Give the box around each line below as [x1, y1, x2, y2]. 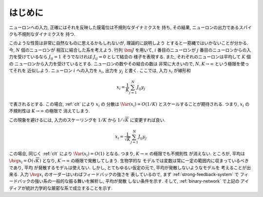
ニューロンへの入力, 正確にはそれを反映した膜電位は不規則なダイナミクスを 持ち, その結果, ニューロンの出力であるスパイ [9, 24, 252, 30]
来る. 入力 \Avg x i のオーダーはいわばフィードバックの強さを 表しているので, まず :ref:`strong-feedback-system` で [9, 172, 239, 178]
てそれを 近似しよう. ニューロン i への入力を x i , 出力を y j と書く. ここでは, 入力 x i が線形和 [9, 67, 191, 74]
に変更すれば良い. [130, 117, 166, 123]
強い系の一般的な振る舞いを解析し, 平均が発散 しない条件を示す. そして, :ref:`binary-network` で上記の [34, 178, 240, 184]
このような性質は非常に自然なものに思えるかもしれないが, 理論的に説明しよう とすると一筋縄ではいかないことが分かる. [9, 40, 248, 46]
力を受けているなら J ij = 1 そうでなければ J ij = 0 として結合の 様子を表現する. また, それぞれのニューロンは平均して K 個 [9, 54, 251, 61]
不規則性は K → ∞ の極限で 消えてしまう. [9, 108, 90, 114]
